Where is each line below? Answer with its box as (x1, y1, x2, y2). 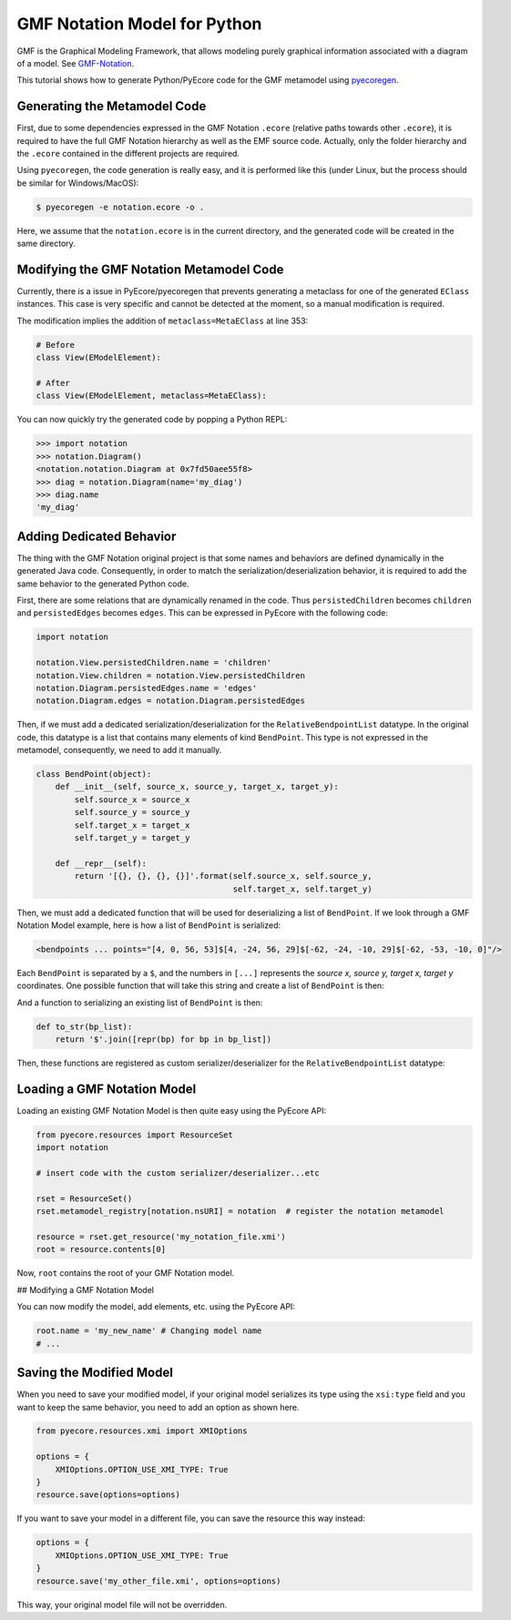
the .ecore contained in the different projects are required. (16, 148, 240, 159)
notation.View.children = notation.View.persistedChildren (36, 670, 305, 680)
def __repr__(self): (55, 858, 148, 869)
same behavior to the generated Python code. (16, 578, 189, 589)
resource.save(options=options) (36, 1490, 181, 1500)
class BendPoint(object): (36, 769, 152, 779)
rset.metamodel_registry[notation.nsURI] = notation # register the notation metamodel (36, 1207, 445, 1217)
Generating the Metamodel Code (16, 98, 207, 114)
